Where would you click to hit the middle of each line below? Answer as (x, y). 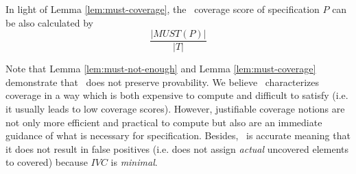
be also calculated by (50, 22)
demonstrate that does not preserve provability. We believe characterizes (163, 82)
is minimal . (134, 162)
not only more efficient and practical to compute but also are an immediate (164, 122)
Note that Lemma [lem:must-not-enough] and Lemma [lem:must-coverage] (161, 69)
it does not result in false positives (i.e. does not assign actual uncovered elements (177, 148)
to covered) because (47, 162)
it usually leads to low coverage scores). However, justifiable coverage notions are (175, 109)
